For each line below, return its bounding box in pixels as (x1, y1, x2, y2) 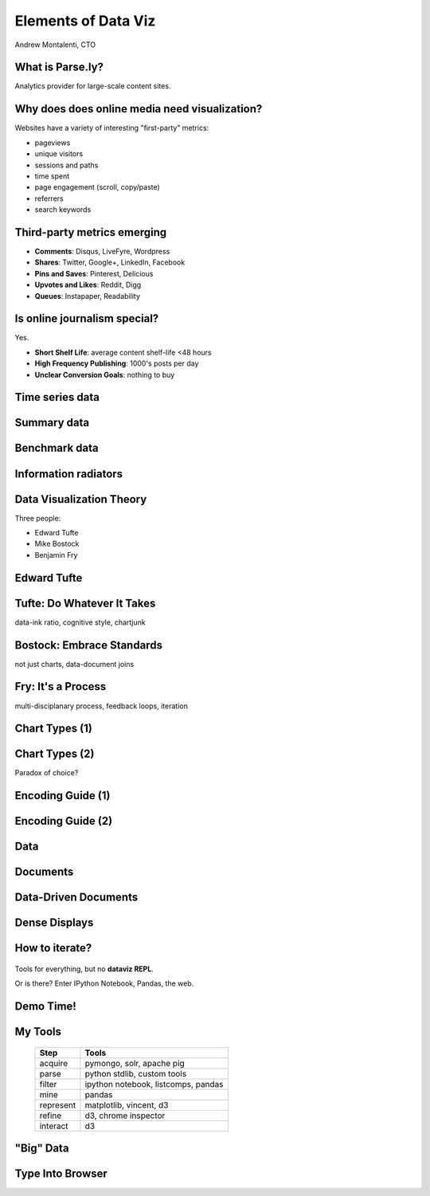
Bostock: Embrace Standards (14, 638, 163, 652)
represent (39, 1100, 76, 1111)
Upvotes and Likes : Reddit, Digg (34, 280, 142, 290)
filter (39, 1078, 57, 1089)
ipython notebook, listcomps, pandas (84, 1078, 224, 1089)
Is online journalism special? (14, 312, 159, 326)
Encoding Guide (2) (14, 814, 113, 828)
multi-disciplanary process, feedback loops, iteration (14, 701, 189, 711)
